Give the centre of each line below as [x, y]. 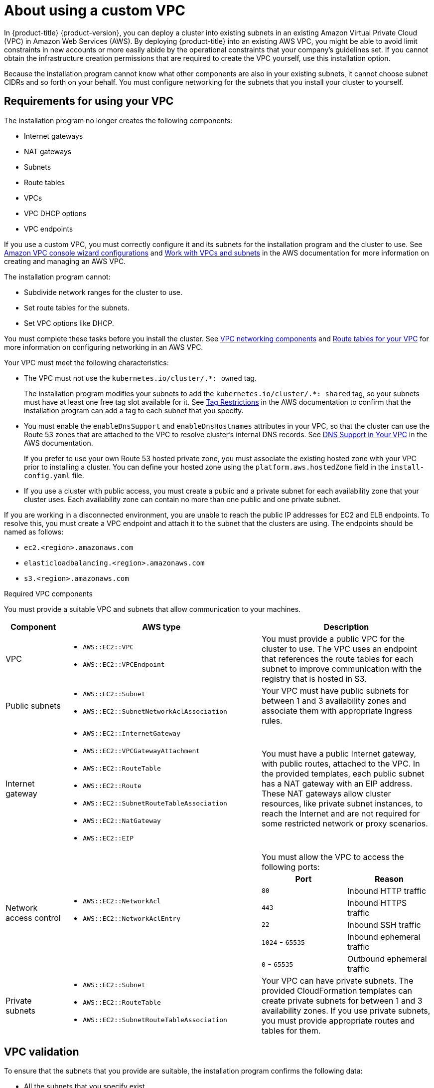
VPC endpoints [49, 229]
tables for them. [291, 1030]
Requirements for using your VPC [89, 101]
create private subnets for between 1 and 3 [342, 1000]
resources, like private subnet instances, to [342, 804]
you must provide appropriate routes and [338, 1020]
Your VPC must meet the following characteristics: [86, 362]
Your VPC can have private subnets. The [337, 980]
